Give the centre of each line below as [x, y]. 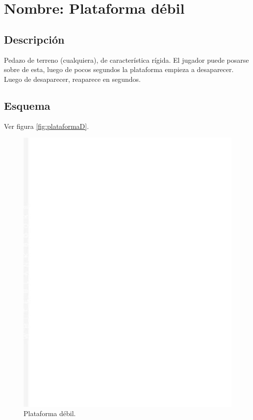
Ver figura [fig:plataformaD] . [47, 126]
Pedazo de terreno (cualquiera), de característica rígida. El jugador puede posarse [126, 60]
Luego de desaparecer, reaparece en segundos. [72, 79]
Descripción [34, 39]
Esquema [27, 105]
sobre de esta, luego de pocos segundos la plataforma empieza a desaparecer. [119, 69]
